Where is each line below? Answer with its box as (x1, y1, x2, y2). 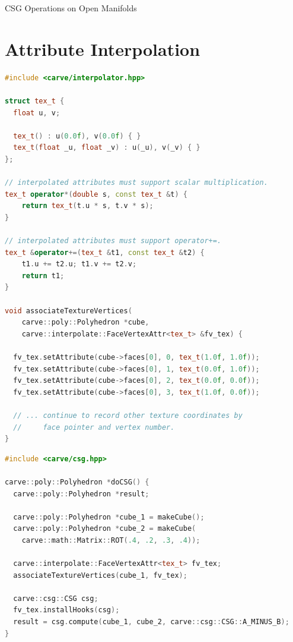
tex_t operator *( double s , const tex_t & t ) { (5, 190, 187, 199)
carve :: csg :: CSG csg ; (13, 594, 98, 603)
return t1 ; (21, 271, 65, 280)
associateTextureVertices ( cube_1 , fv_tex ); (13, 571, 187, 580)
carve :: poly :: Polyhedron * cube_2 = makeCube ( (13, 524, 196, 533)
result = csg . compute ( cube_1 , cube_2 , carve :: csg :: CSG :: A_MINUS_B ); (13, 618, 289, 627)
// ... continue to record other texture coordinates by (13, 411, 243, 420)
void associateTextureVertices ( (5, 306, 132, 315)
